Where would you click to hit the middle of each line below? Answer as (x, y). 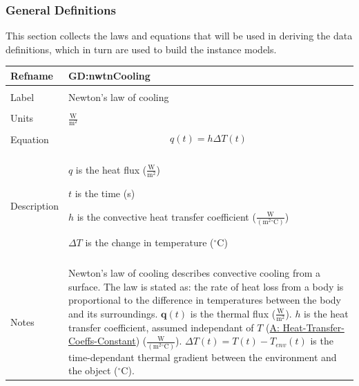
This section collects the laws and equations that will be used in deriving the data (179, 36)
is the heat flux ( (111, 169)
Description (35, 206)
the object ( (93, 370)
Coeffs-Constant (102, 341)
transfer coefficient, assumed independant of (161, 327)
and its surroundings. (113, 313)
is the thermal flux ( (233, 313)
